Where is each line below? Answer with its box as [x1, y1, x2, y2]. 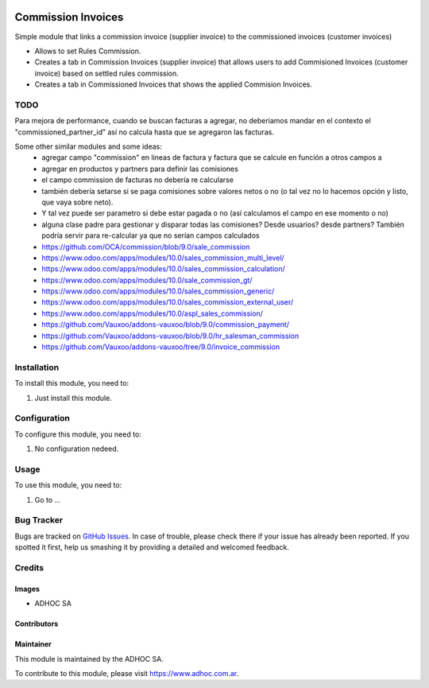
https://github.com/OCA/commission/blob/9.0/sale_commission [41, 242, 250, 251]
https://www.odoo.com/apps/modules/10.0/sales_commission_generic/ [41, 286, 275, 296]
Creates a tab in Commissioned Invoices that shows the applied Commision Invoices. [34, 80, 313, 89]
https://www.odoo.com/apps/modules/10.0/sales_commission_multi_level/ [41, 253, 285, 262]
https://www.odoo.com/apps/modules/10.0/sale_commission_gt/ [41, 275, 253, 285]
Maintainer [14, 639, 52, 649]
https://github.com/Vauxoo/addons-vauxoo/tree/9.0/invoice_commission [41, 342, 280, 352]
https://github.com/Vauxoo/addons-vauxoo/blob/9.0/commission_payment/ [41, 320, 290, 329]
